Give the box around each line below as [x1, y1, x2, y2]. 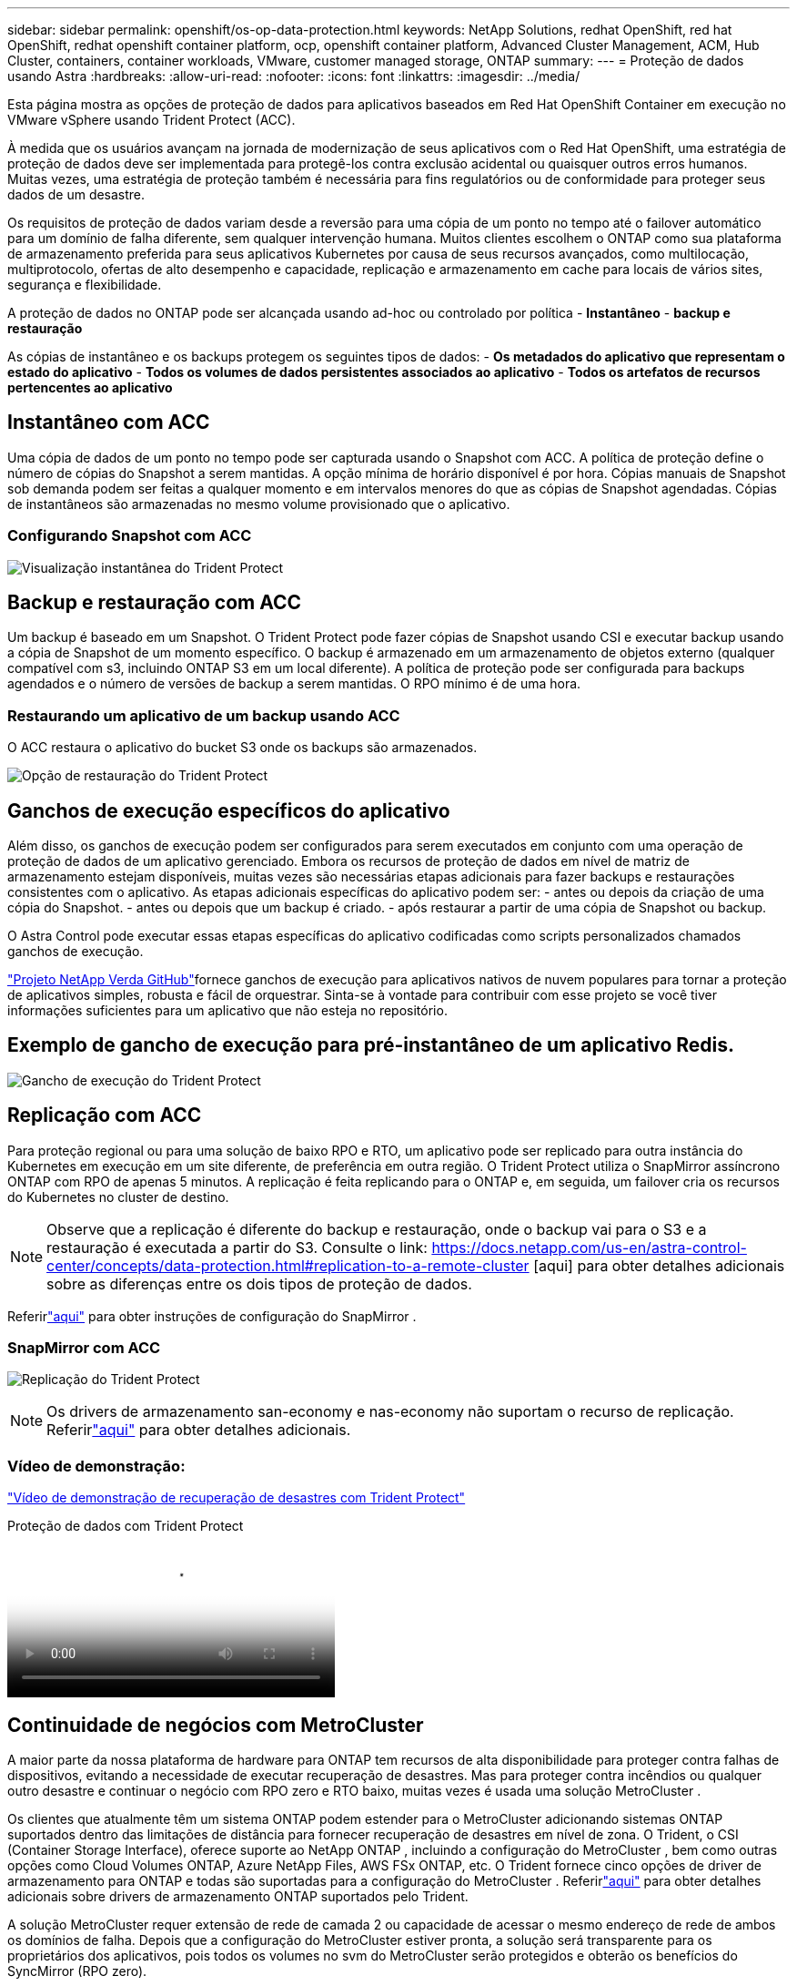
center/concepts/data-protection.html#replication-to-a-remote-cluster [46, 1256, 530, 1275]
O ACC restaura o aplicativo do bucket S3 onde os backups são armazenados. [7, 739, 478, 756]
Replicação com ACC [7, 1104, 202, 1127]
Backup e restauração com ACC [7, 591, 302, 615]
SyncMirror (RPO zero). [7, 1963, 147, 1980]
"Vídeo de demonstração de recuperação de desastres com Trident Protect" [7, 1490, 466, 1506]
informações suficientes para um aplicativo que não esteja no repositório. [7, 1003, 448, 1019]
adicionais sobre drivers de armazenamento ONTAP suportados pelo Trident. [7, 1889, 469, 1905]
